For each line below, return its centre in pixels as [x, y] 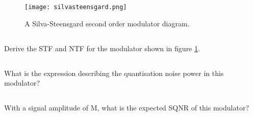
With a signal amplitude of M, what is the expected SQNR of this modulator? [127, 108]
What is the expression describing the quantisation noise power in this [114, 73]
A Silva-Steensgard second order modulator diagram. [107, 23]
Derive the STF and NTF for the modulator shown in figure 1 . [102, 48]
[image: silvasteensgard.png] [76, 7]
